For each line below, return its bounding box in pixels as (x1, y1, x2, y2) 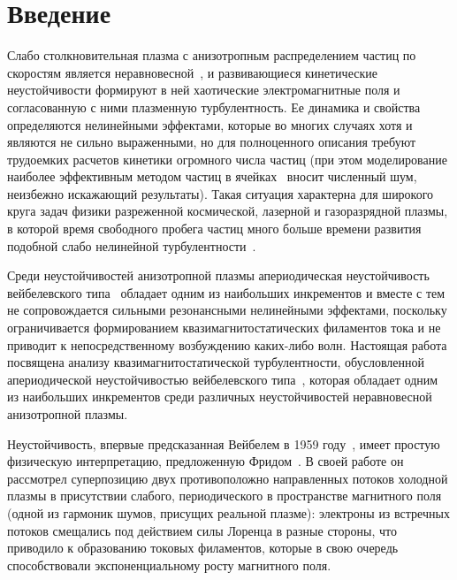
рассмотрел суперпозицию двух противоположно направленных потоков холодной (7, 469, 448, 487)
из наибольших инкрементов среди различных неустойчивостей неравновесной (7, 387, 432, 406)
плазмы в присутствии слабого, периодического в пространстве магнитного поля (7, 486, 442, 505)
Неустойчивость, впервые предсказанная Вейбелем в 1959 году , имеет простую (7, 434, 440, 453)
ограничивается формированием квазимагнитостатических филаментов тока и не (7, 318, 441, 337)
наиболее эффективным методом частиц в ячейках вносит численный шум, (7, 167, 417, 186)
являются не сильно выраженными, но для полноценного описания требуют (7, 133, 416, 151)
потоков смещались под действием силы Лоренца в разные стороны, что (7, 521, 397, 539)
